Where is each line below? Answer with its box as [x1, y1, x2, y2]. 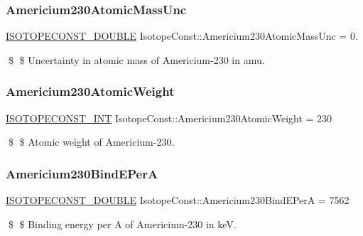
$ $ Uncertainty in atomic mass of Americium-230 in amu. [8, 52, 265, 67]
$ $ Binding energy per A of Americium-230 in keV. [8, 216, 237, 231]
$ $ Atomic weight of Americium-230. [8, 134, 175, 149]
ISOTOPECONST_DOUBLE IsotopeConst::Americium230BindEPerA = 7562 [6, 193, 350, 208]
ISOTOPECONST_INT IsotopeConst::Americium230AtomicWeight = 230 [6, 110, 332, 125]
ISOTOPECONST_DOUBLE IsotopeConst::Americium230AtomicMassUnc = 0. [6, 28, 358, 43]
